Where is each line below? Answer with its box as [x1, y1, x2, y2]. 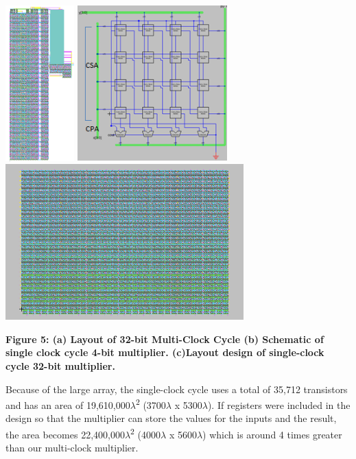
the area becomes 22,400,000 [5, 427, 125, 441]
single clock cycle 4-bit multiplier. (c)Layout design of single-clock [5, 345, 324, 360]
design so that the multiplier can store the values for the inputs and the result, [5, 411, 337, 425]
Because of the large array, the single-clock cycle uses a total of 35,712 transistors [5, 381, 348, 396]
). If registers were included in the [207, 397, 351, 412]
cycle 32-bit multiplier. [5, 358, 115, 373]
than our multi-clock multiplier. [5, 440, 139, 455]
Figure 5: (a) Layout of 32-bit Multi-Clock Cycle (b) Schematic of [5, 331, 324, 346]
